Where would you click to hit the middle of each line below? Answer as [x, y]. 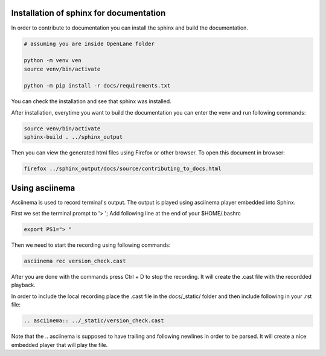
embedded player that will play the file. [59, 345]
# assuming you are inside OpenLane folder [89, 43]
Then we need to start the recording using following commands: [91, 245]
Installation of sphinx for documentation [88, 13]
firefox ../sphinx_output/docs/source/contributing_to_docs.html [123, 169]
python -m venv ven [53, 61]
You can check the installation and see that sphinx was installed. [91, 101]
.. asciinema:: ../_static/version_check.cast [94, 321]
